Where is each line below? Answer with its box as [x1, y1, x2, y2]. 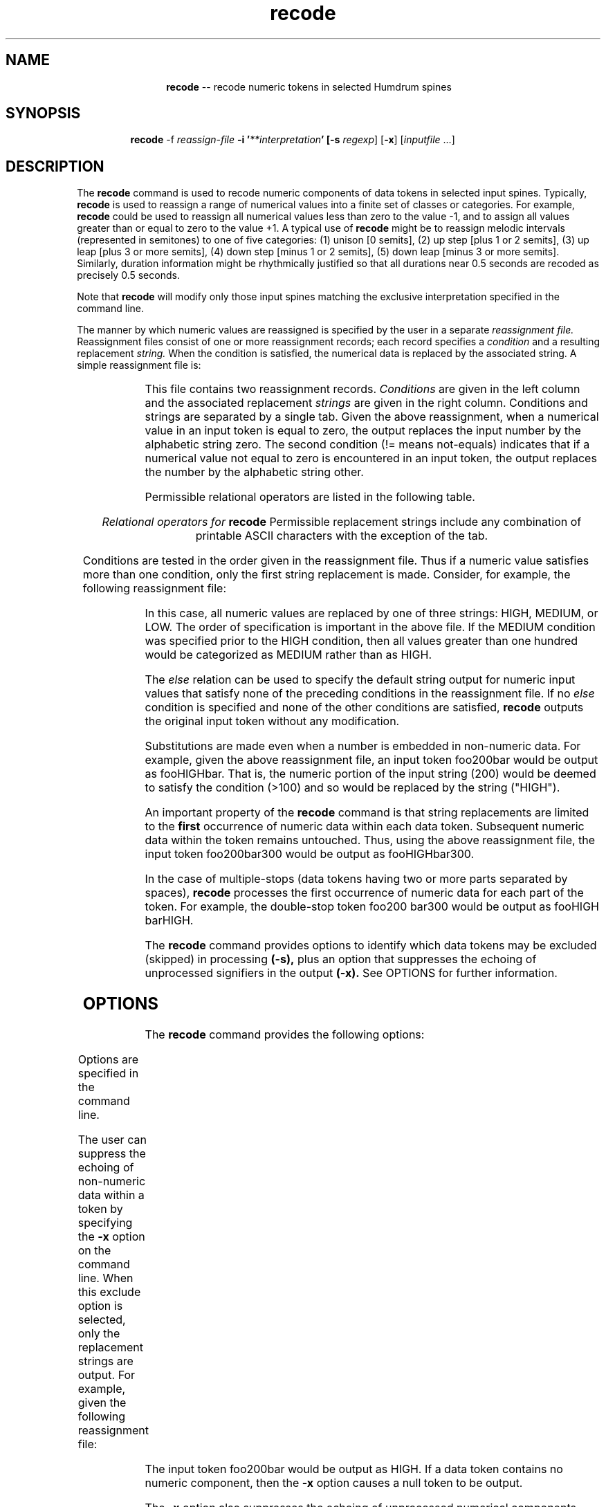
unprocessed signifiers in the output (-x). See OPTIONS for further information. [145, 966, 558, 980]
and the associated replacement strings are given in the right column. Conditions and [145, 396, 588, 410]
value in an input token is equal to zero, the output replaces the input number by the [145, 423, 581, 438]
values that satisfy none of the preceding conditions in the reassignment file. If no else [145, 686, 595, 701]
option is [77, 1299, 123, 1313]
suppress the [77, 1147, 146, 1161]
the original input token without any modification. [145, 714, 400, 729]
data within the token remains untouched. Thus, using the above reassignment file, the [145, 833, 596, 848]
